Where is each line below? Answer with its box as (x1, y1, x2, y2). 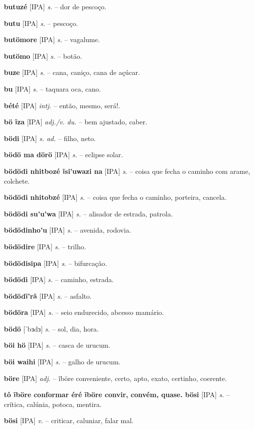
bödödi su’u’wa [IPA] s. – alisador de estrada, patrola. (4, 208, 173, 218)
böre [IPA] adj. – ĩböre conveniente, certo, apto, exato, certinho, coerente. (4, 373, 227, 383)
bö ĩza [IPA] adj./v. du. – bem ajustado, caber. (4, 117, 147, 127)
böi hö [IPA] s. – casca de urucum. (4, 340, 111, 350)
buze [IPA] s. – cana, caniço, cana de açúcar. (4, 67, 140, 77)
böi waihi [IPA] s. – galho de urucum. (4, 357, 121, 367)
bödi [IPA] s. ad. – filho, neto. (4, 133, 96, 143)
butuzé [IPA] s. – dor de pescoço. (4, 1, 107, 11)
